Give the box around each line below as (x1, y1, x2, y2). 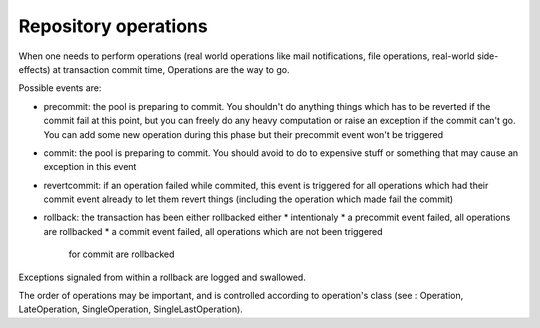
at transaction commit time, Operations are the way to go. (52, 63, 290, 75)
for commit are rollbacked (68, 248, 175, 260)
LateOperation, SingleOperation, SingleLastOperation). (18, 303, 244, 315)
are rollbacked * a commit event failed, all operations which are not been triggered (43, 225, 384, 237)
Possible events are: (18, 82, 102, 94)
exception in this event (43, 161, 137, 173)
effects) (18, 63, 51, 75)
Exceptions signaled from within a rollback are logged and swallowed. (18, 271, 307, 283)
